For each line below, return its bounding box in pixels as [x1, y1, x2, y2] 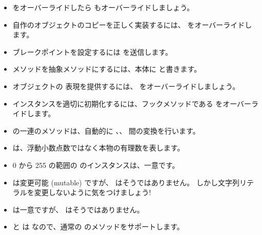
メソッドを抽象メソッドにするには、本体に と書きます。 [12, 63, 201, 74]
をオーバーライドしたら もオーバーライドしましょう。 [12, 2, 194, 12]
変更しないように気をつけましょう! [34, 187, 151, 198]
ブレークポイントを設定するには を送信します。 [12, 46, 173, 57]
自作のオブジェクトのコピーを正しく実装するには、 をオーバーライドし [12, 19, 252, 30]
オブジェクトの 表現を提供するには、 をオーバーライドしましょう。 [12, 80, 240, 91]
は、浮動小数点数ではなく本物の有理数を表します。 [12, 142, 185, 153]
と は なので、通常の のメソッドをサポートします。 [12, 221, 184, 232]
